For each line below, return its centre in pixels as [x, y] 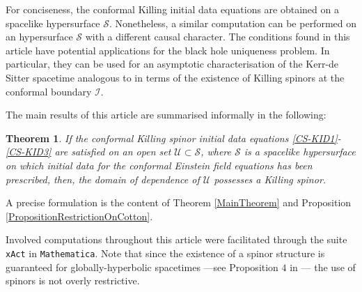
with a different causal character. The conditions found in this [218, 37]
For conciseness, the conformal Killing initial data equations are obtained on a [172, 9]
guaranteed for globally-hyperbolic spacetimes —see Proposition [142, 267]
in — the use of [323, 267]
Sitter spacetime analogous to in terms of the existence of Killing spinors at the [175, 77]
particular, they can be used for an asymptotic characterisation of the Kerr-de [172, 64]
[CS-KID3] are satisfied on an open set [88, 152]
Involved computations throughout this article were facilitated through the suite [176, 239]
